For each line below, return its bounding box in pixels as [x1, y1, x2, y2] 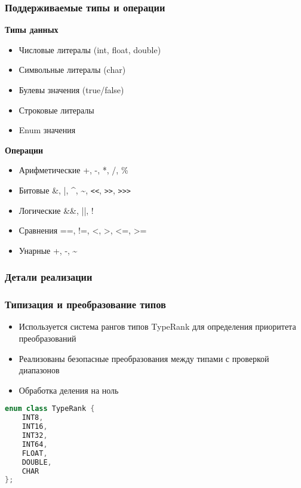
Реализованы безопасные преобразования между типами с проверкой [19, 352, 269, 364]
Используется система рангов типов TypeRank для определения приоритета [19, 320, 296, 333]
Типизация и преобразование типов [5, 297, 166, 312]
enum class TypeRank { [5, 404, 95, 413]
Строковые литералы [19, 103, 94, 116]
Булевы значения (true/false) [19, 84, 124, 96]
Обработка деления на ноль [19, 383, 119, 396]
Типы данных [5, 23, 59, 36]
